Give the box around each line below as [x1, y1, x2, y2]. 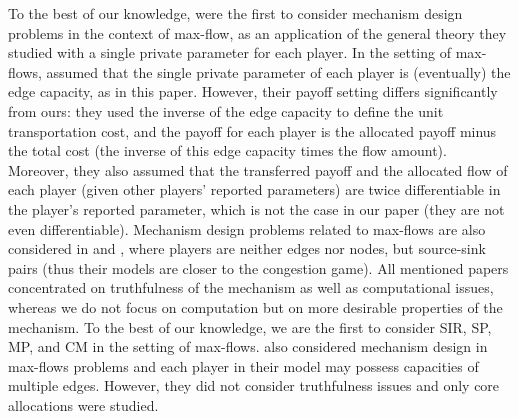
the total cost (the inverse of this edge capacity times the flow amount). [8, 140, 447, 161]
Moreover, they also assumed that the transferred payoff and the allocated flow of [8, 159, 508, 180]
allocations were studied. [8, 394, 159, 415]
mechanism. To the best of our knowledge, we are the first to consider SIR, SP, [8, 316, 492, 337]
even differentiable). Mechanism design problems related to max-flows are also [8, 218, 486, 239]
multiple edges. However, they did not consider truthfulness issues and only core [8, 375, 500, 396]
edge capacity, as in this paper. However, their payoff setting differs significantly [8, 81, 498, 102]
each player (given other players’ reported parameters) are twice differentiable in [8, 179, 501, 200]
